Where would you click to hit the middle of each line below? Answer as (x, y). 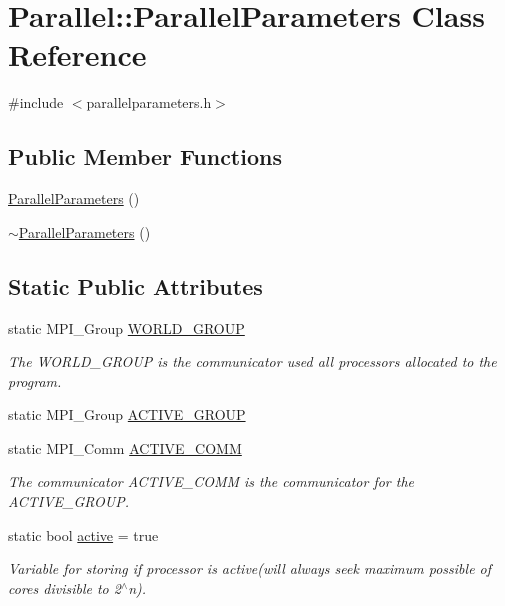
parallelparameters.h (149, 102)
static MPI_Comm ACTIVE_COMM (125, 447)
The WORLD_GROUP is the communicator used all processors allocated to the (252, 361)
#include (36, 102)
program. (35, 380)
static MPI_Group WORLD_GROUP (126, 327)
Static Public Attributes (135, 285)
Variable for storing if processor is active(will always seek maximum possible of (250, 568)
